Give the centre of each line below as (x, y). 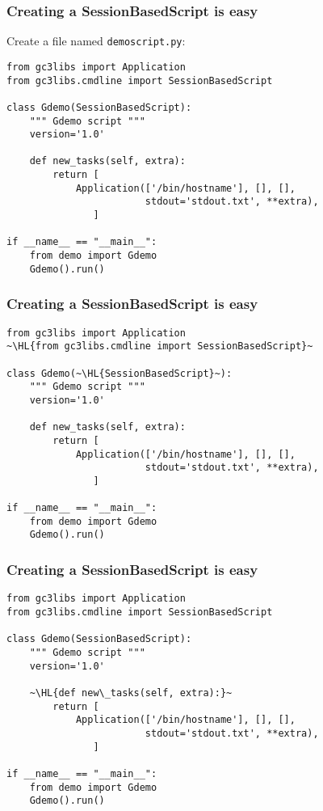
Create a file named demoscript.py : (96, 41)
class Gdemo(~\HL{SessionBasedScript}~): (120, 373)
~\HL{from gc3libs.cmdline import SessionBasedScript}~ (160, 346)
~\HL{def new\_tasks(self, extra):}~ (131, 693)
